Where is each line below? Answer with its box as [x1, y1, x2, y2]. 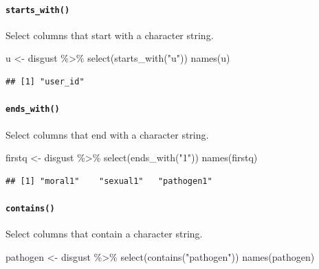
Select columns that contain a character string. [5, 226, 203, 241]
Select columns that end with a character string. [5, 127, 209, 141]
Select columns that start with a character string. [5, 27, 214, 42]
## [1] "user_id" [5, 77, 85, 87]
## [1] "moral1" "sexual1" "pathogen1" [5, 176, 212, 186]
